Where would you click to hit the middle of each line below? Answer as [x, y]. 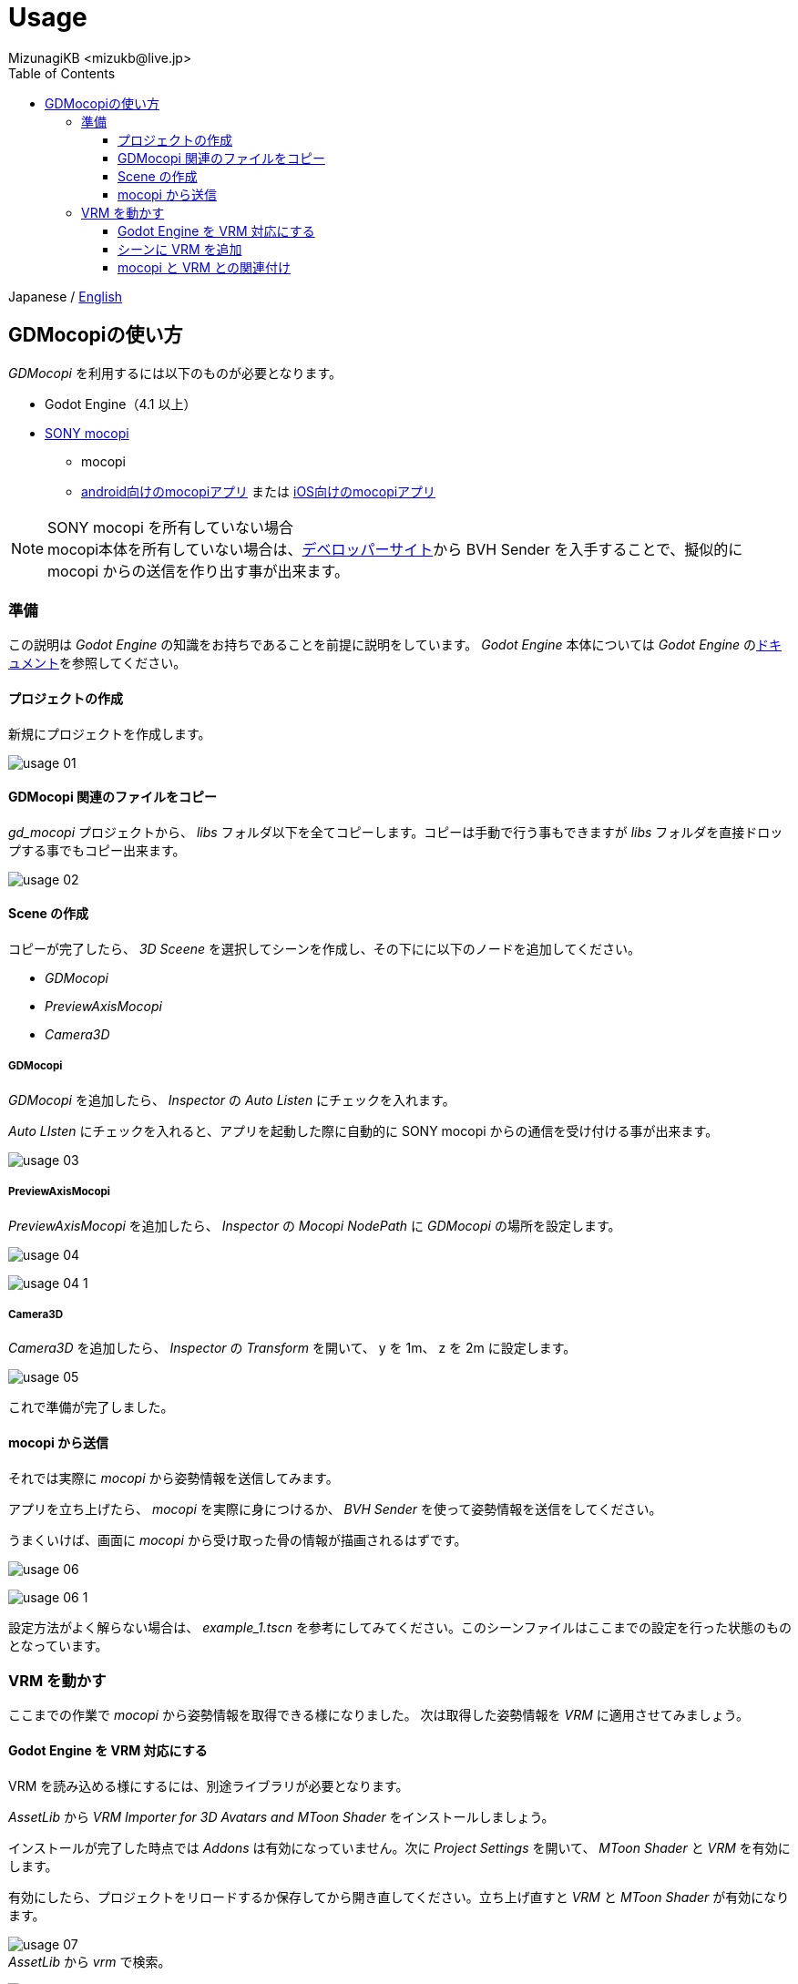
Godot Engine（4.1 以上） [121, 404]
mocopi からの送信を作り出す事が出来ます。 [198, 571]
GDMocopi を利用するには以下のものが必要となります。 [175, 373]
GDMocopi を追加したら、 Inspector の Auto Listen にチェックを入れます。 [232, 1099]
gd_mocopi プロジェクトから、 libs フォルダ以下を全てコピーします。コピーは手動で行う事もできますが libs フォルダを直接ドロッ [396, 832]
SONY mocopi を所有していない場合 [171, 527]
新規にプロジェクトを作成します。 [110, 733]
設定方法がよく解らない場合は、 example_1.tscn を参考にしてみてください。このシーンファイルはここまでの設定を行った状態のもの [400, 1627]
